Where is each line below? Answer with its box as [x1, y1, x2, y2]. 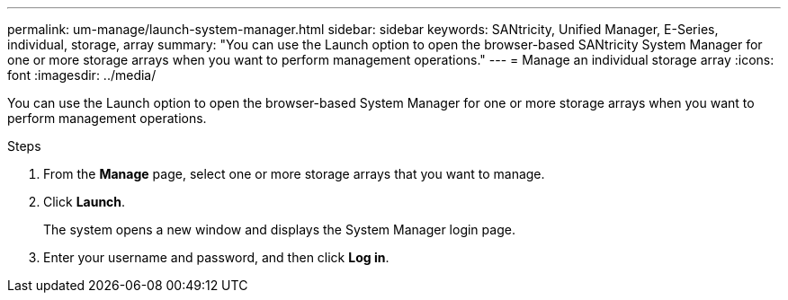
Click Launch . [43, 194, 126, 209]
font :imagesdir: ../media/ [7, 67, 157, 83]
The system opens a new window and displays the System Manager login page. [43, 222, 515, 237]
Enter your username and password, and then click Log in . [43, 250, 390, 265]
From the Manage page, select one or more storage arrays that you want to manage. [43, 166, 545, 181]
